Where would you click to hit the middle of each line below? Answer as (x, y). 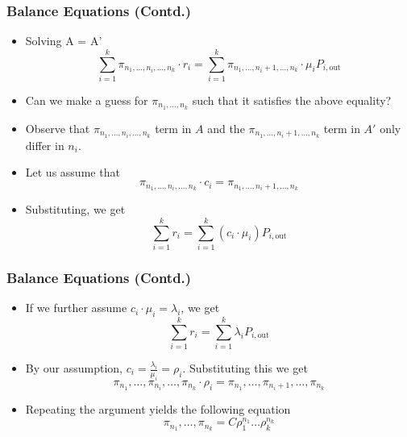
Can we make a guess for (87, 100)
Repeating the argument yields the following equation (158, 408)
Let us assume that (73, 172)
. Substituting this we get (245, 368)
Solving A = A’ (64, 41)
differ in (45, 145)
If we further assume (76, 308)
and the (226, 128)
